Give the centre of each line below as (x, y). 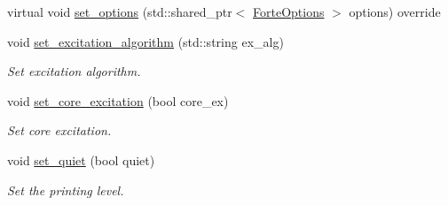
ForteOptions (289, 11)
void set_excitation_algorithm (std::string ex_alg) (145, 41)
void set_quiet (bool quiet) (81, 159)
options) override (395, 11)
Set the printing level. (66, 190)
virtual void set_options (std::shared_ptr (120, 11)
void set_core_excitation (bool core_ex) (118, 100)
